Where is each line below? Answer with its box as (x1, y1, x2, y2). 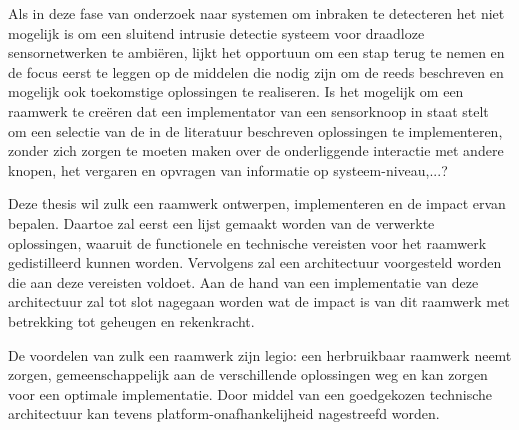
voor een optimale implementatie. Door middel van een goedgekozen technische (8, 383, 493, 404)
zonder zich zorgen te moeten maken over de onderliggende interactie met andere (8, 140, 504, 161)
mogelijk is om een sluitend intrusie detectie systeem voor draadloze (8, 22, 425, 43)
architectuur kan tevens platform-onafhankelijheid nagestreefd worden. (8, 403, 440, 424)
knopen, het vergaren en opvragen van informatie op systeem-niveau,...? (8, 159, 448, 180)
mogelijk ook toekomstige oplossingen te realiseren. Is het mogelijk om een (8, 81, 464, 102)
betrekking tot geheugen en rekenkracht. (8, 310, 255, 331)
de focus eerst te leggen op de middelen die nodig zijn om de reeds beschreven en (8, 61, 504, 82)
